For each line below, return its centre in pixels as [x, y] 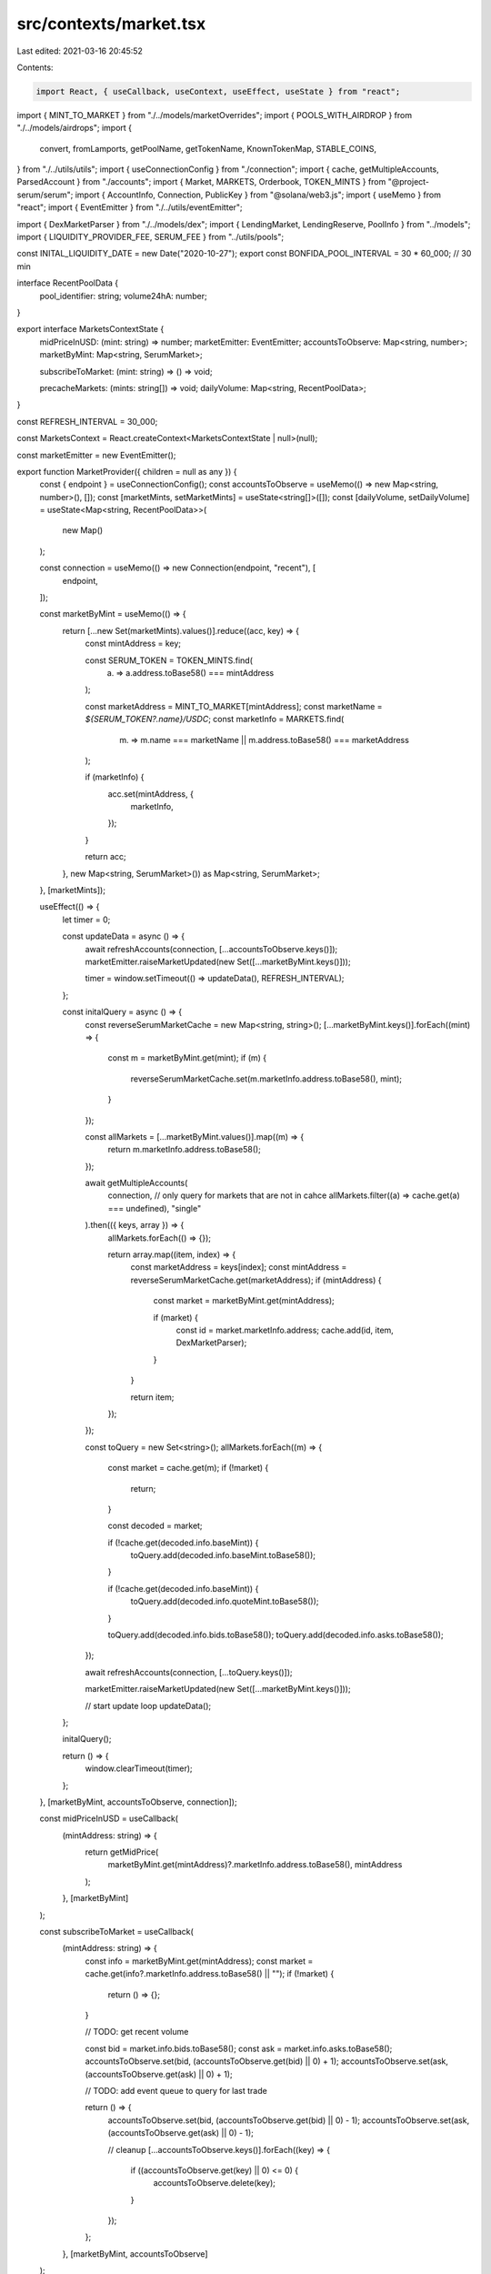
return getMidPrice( [122, 1852]
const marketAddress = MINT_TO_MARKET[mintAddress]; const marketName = [234, 706]
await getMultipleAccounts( [136, 1183]
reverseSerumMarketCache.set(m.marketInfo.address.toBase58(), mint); [266, 1079]
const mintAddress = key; [133, 644]
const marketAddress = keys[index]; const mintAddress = [239, 1267]
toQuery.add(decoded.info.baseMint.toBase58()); [223, 1555]
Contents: [35, 67]
